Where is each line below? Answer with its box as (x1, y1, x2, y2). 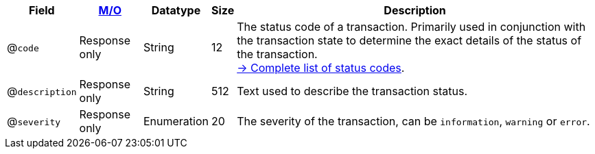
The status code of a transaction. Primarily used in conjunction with (237, 20, 586, 34)
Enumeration (143, 114, 209, 128)
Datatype (151, 3, 201, 17)
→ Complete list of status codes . (237, 61, 405, 75)
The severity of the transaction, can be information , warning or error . (237, 114, 590, 128)
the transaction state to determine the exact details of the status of (237, 34, 582, 47)
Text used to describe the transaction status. (237, 84, 468, 98)
